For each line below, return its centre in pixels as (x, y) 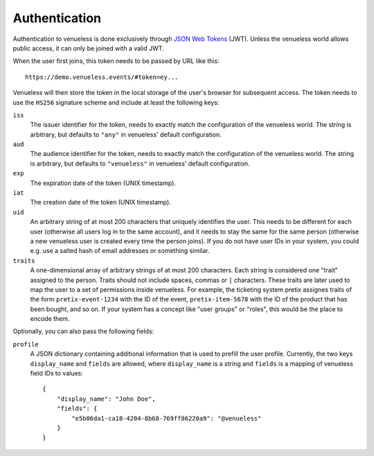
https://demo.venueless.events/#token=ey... (102, 77)
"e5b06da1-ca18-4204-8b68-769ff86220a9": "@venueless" (167, 418)
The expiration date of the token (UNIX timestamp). (103, 183)
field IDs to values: (56, 374)
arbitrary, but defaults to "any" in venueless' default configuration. (126, 134)
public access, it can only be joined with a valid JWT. (88, 48)
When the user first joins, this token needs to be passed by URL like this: (116, 61)
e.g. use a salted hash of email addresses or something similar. (120, 251)
